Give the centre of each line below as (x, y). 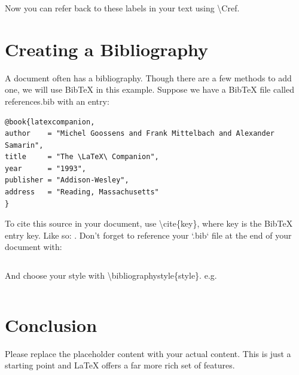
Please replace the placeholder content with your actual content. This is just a (148, 353)
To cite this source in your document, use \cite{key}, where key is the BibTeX (149, 223)
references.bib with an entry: (57, 101)
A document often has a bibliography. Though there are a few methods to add (148, 77)
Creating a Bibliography (107, 49)
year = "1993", (46, 168)
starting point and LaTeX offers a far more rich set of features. (120, 365)
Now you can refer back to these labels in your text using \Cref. (122, 8)
